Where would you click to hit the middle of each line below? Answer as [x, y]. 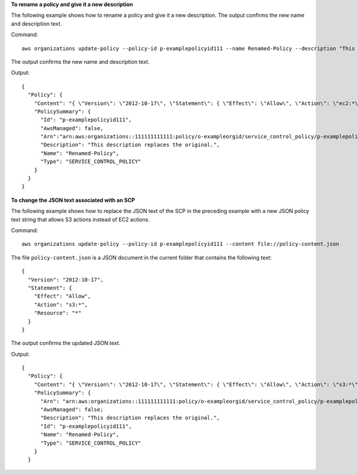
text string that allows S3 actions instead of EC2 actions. [81, 219]
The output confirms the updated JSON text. [66, 343]
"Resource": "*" [58, 313]
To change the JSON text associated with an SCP [73, 200]
